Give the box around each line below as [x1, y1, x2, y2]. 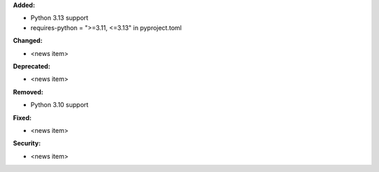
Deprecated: [13, 62, 51, 70]
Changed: [13, 36, 43, 45]
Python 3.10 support [30, 101, 89, 109]
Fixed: [13, 113, 32, 122]
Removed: [13, 87, 44, 96]
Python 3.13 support [30, 14, 89, 22]
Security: [13, 139, 41, 148]
